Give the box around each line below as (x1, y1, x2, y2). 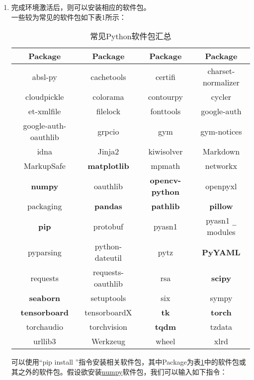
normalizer (202, 76, 240, 88)
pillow (209, 200, 233, 212)
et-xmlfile (28, 105, 61, 117)
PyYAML (202, 246, 241, 258)
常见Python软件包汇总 (90, 30, 171, 42)
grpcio (97, 125, 119, 137)
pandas (94, 200, 122, 212)
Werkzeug (91, 335, 125, 347)
